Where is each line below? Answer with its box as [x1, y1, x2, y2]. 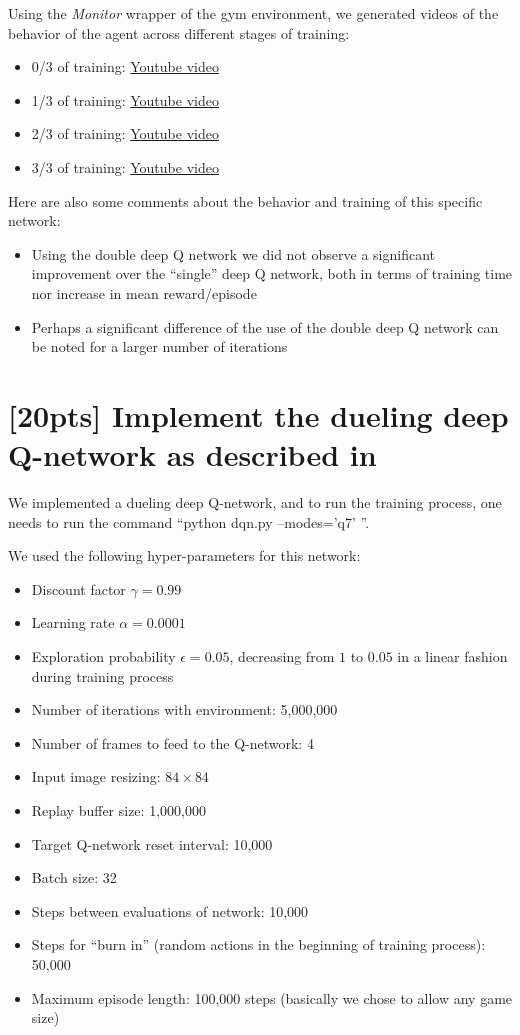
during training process [31, 665, 174, 686]
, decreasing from [229, 646, 335, 666]
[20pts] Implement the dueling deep [8, 394, 509, 435]
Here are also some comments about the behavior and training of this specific [8, 190, 483, 211]
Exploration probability [31, 646, 176, 666]
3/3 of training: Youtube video [31, 156, 219, 177]
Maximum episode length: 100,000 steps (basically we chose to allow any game [31, 987, 513, 1008]
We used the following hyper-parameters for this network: [8, 545, 361, 566]
